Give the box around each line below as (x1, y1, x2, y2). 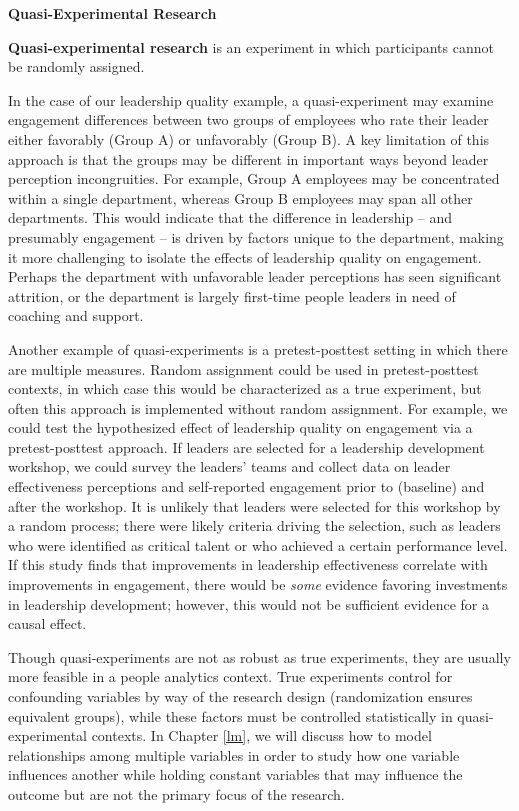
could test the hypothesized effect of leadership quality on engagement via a (8, 417, 473, 438)
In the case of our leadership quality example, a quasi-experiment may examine (8, 89, 494, 110)
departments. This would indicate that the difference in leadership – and (8, 207, 453, 228)
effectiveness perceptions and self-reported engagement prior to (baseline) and (8, 476, 485, 497)
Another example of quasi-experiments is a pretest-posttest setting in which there (8, 338, 508, 359)
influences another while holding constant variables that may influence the (8, 764, 463, 785)
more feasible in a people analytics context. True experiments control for (8, 666, 453, 687)
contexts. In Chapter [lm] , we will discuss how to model (91, 725, 432, 746)
